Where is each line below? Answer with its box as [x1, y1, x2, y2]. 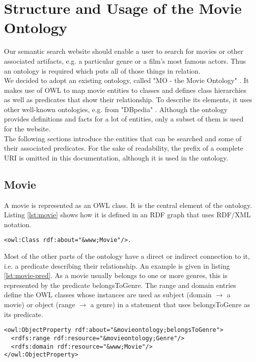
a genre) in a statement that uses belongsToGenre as [90, 299, 250, 310]
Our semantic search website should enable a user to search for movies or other [4, 46, 244, 56]
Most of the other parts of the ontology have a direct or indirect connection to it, [4, 251, 250, 261]
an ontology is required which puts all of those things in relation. [4, 65, 201, 76]
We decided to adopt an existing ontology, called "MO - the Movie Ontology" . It [4, 75, 249, 85]
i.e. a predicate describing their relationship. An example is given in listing [4, 260, 230, 271]
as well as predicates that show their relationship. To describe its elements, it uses [4, 94, 253, 105]
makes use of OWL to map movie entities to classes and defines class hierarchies [4, 84, 247, 95]
